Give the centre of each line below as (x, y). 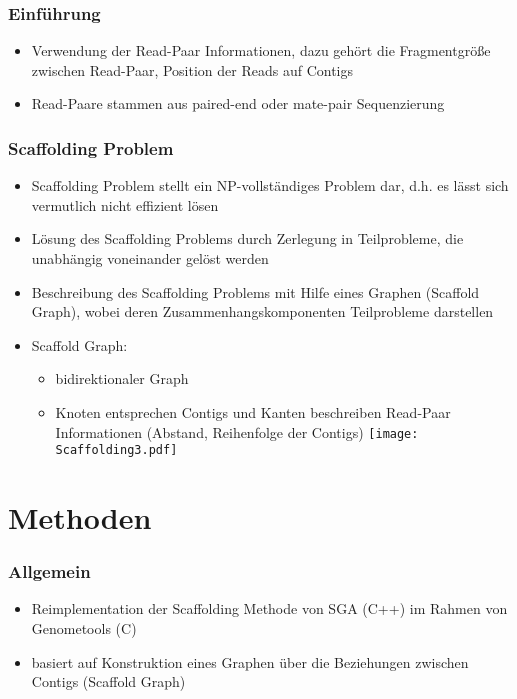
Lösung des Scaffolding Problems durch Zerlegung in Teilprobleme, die (247, 238)
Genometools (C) (84, 628)
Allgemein (49, 571)
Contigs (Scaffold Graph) (108, 681)
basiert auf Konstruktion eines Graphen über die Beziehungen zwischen (250, 661)
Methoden (80, 517)
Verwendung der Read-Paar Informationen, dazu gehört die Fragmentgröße (261, 50)
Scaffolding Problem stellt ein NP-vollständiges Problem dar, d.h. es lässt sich (270, 185)
